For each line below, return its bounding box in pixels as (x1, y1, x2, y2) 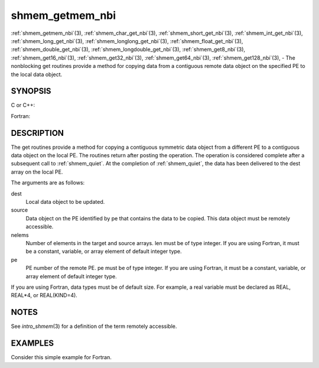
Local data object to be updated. (25, 198, 105, 206)
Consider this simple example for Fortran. (11, 354, 112, 361)
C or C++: (11, 102, 35, 109)
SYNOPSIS (11, 86, 51, 96)
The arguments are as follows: (11, 179, 85, 186)
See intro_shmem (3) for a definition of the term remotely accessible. (11, 323, 177, 330)
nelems (11, 231, 29, 239)
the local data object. (11, 71, 63, 78)
